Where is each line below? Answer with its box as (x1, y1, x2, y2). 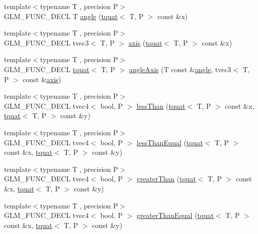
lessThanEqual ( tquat (136, 137, 203, 147)
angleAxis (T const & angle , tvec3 (129, 64, 231, 74)
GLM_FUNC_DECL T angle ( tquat (4, 11, 118, 21)
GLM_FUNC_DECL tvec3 (4, 37, 89, 48)
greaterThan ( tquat (136, 173, 196, 184)
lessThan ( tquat (136, 100, 185, 111)
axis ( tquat (128, 37, 162, 48)
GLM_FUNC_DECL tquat (4, 64, 89, 74)
